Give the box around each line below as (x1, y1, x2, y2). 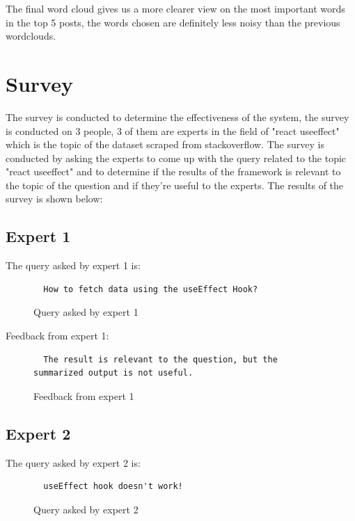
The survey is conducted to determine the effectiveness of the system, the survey (6, 109, 349, 124)
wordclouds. (6, 29, 56, 43)
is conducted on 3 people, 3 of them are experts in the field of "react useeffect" (6, 123, 340, 138)
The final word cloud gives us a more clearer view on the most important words (6, 1, 345, 15)
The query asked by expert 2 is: (6, 455, 141, 470)
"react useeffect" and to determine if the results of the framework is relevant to (6, 164, 341, 179)
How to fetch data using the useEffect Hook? (43, 284, 258, 294)
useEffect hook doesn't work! (43, 481, 183, 492)
